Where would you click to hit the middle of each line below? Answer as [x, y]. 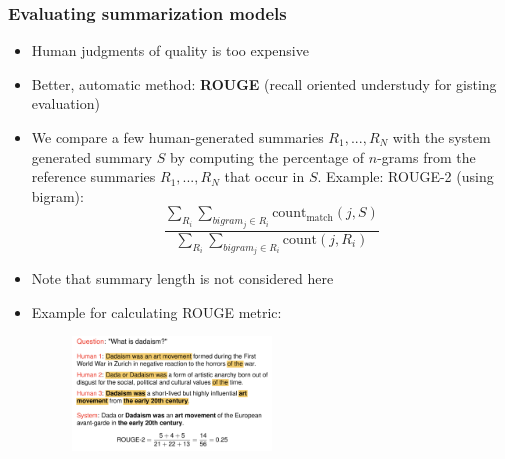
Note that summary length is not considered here [182, 278]
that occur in [264, 176]
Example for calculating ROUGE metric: [156, 311]
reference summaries [93, 176]
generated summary [92, 156]
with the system [441, 137]
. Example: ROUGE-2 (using [405, 176]
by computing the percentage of [267, 156]
